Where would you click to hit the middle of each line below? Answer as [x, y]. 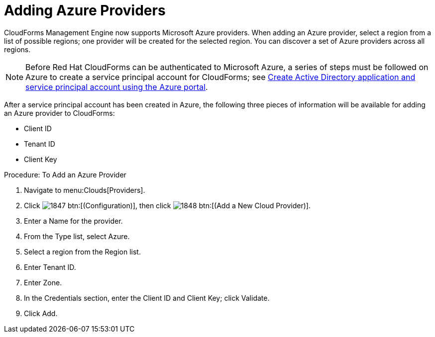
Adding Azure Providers [85, 10]
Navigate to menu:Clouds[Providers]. [85, 190]
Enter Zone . [43, 282]
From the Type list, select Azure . [77, 236]
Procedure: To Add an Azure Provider [65, 174]
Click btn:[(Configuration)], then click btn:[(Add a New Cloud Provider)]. [167, 205]
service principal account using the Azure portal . [117, 87]
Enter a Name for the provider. [73, 221]
